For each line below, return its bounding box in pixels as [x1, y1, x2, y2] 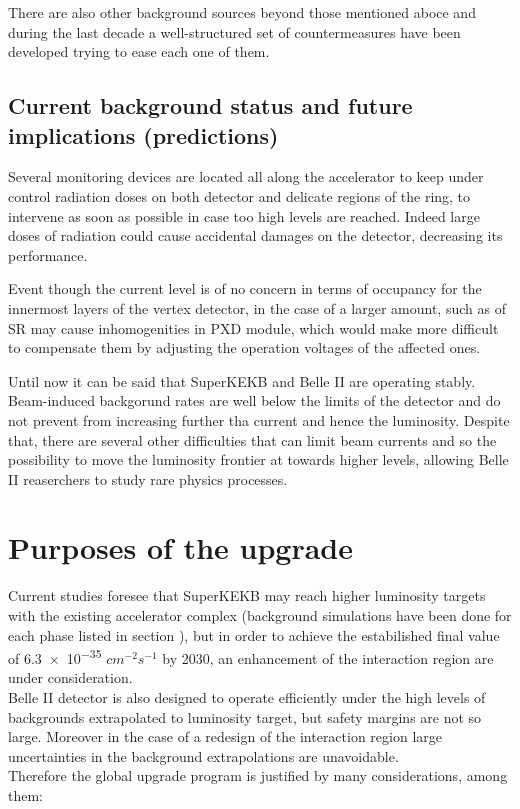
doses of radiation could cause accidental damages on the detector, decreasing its [8, 225, 503, 246]
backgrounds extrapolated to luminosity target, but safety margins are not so [8, 706, 482, 727]
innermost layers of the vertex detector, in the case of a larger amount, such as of [8, 297, 506, 318]
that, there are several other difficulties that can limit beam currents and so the [8, 429, 497, 450]
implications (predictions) [8, 119, 279, 150]
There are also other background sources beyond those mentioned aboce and [8, 2, 476, 22]
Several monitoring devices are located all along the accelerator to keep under [8, 166, 484, 187]
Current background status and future [8, 90, 413, 121]
